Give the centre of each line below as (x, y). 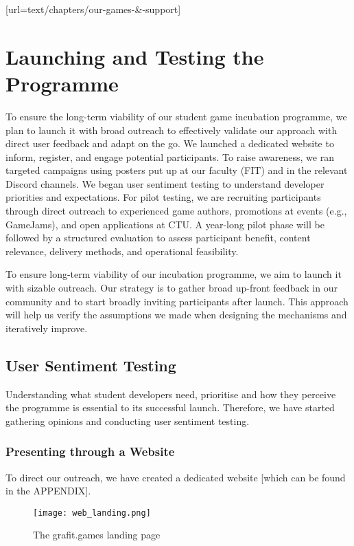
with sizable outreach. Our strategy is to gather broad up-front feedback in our (172, 288)
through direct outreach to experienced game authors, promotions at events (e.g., (176, 211)
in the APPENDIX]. (48, 491)
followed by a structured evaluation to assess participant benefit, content (158, 238)
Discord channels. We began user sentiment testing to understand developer (165, 183)
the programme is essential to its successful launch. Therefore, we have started (170, 407)
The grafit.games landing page (97, 535)
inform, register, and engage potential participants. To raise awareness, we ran (170, 156)
